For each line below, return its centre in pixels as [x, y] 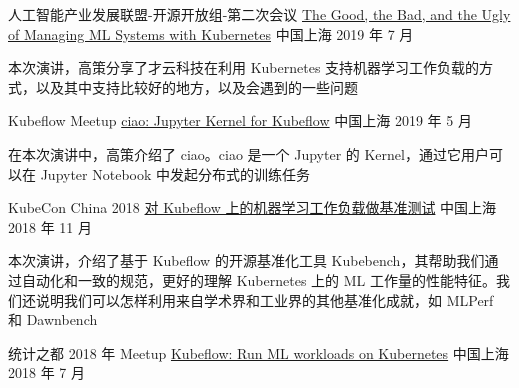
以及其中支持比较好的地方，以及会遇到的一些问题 [196, 86]
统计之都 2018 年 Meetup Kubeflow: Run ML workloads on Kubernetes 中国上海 [258, 352]
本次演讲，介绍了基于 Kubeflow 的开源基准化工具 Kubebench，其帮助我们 [246, 260]
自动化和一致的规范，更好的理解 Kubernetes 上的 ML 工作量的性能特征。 [258, 279]
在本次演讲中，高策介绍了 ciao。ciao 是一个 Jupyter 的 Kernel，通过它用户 [248, 153]
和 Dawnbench [53, 319]
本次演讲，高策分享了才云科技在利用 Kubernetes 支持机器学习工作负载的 [244, 67]
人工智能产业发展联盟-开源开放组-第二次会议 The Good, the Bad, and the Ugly [259, 14]
